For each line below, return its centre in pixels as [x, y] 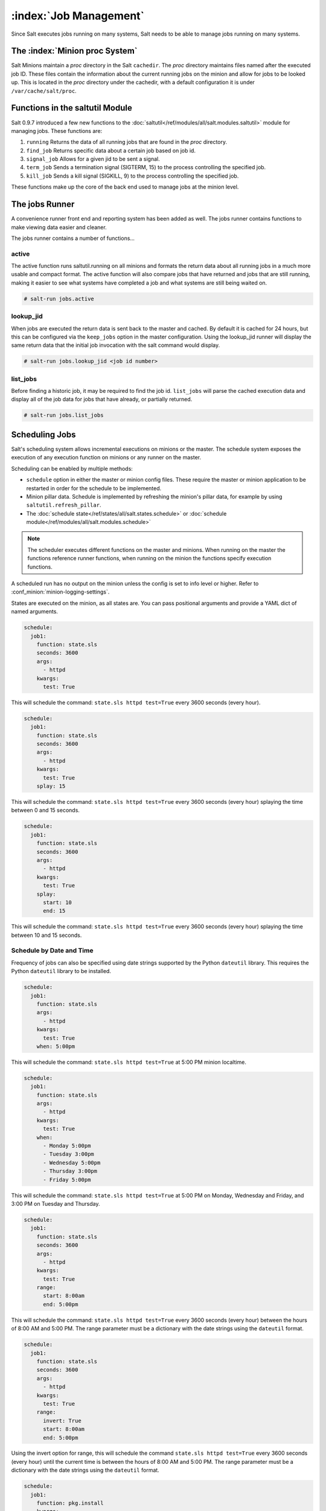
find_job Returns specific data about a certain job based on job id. [111, 150]
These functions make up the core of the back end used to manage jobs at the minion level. [125, 187]
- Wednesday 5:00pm [72, 1163]
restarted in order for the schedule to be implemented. [94, 488]
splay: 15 [51, 786]
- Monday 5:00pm [67, 1146]
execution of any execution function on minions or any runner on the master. [106, 458]
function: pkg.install [70, 1503]
